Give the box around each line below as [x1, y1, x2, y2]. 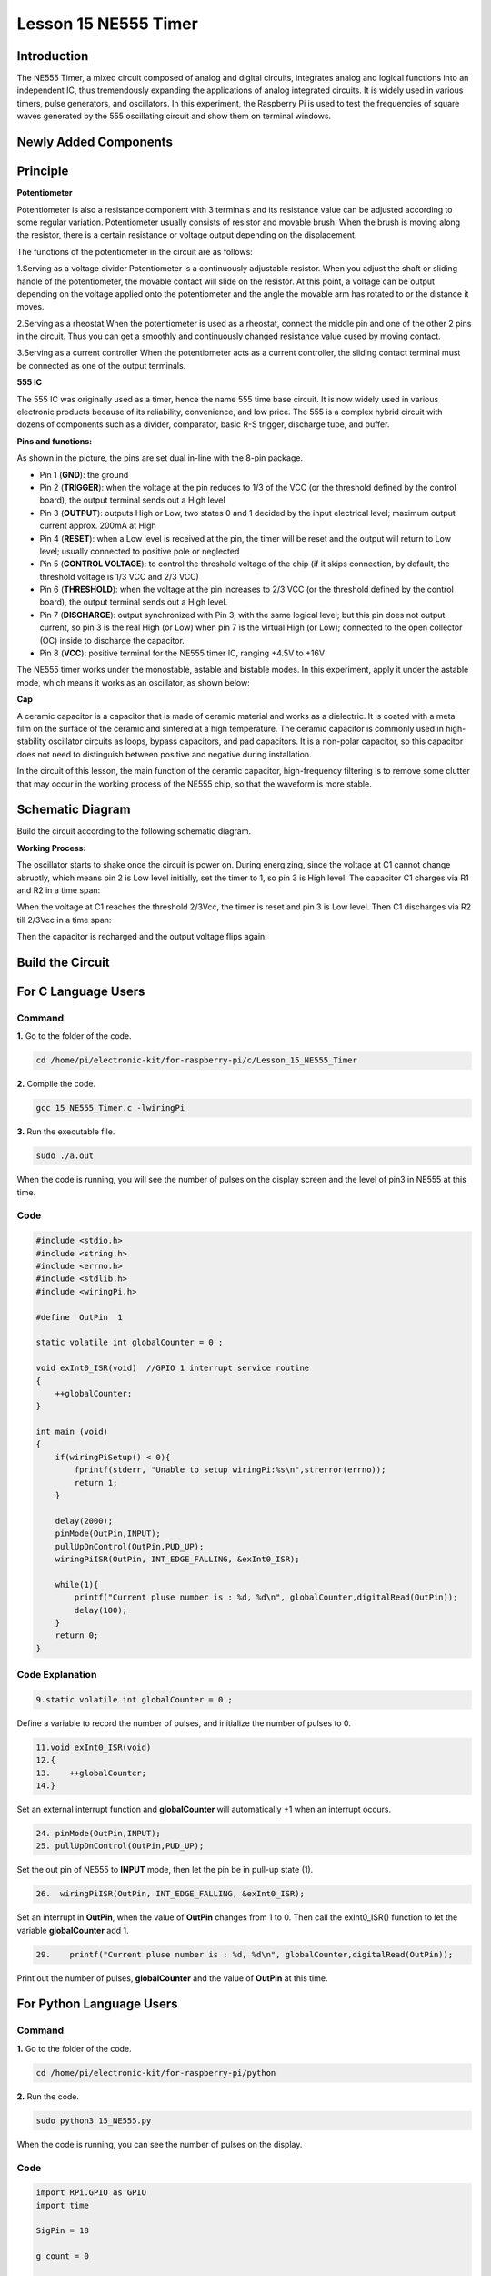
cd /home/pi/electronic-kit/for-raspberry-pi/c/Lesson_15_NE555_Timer [35, 1055, 358, 1065]
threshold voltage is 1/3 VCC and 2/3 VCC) [39, 571, 199, 582]
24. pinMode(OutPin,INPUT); [35, 1828, 161, 1838]
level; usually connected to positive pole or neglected [39, 545, 240, 556]
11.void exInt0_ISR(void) [35, 1742, 152, 1753]
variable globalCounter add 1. [16, 1925, 129, 1936]
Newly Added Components [16, 135, 173, 150]
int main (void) [35, 1427, 109, 1438]
